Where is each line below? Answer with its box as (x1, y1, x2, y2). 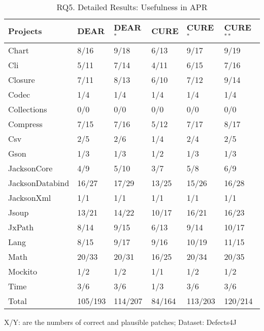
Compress (8, 117, 43, 130)
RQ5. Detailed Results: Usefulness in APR (56, 1, 208, 13)
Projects (8, 25, 42, 37)
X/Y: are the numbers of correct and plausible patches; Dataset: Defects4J (4, 316, 237, 327)
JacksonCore (8, 162, 53, 174)
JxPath (8, 221, 34, 233)
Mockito (8, 265, 37, 277)
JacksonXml (8, 191, 51, 203)
